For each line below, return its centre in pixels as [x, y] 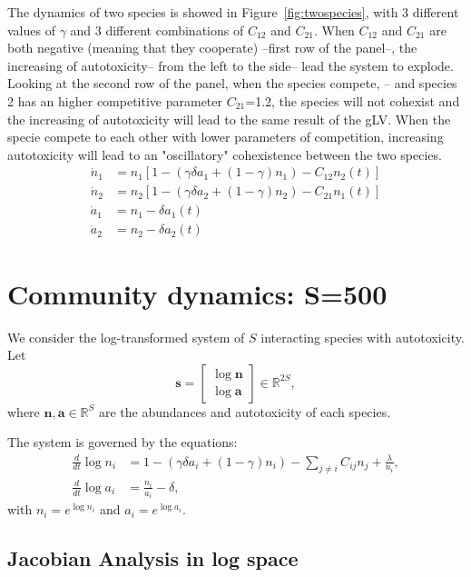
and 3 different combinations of [157, 30]
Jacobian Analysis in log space [153, 558]
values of [31, 30]
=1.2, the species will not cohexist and [353, 100]
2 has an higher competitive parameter [115, 100]
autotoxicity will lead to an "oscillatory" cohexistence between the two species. [225, 154]
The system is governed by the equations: [123, 442]
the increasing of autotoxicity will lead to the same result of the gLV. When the [229, 119]
